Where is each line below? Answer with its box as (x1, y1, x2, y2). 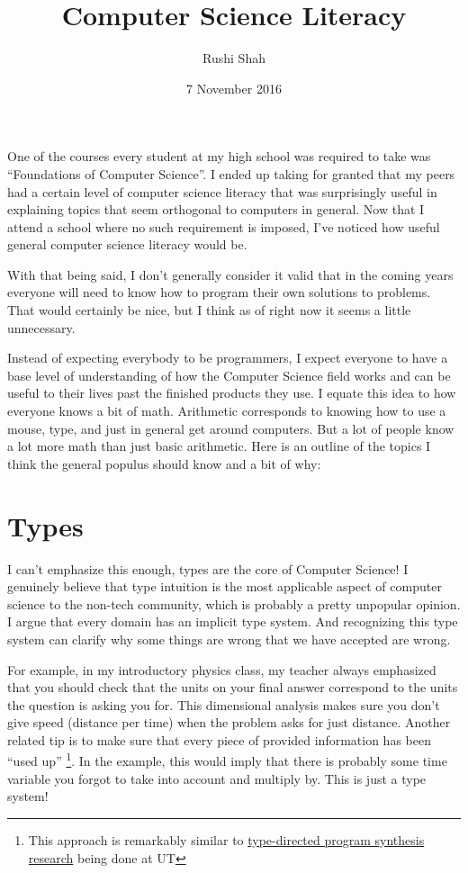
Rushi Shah (202, 49, 265, 67)
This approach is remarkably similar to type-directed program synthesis (28, 830, 425, 849)
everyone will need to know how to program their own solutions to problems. (7, 283, 431, 301)
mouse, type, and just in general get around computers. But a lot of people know (7, 418, 454, 437)
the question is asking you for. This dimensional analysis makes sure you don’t (7, 695, 440, 714)
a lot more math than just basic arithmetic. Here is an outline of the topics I (7, 436, 431, 455)
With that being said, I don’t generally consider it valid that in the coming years (7, 265, 454, 283)
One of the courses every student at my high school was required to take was (7, 147, 431, 166)
